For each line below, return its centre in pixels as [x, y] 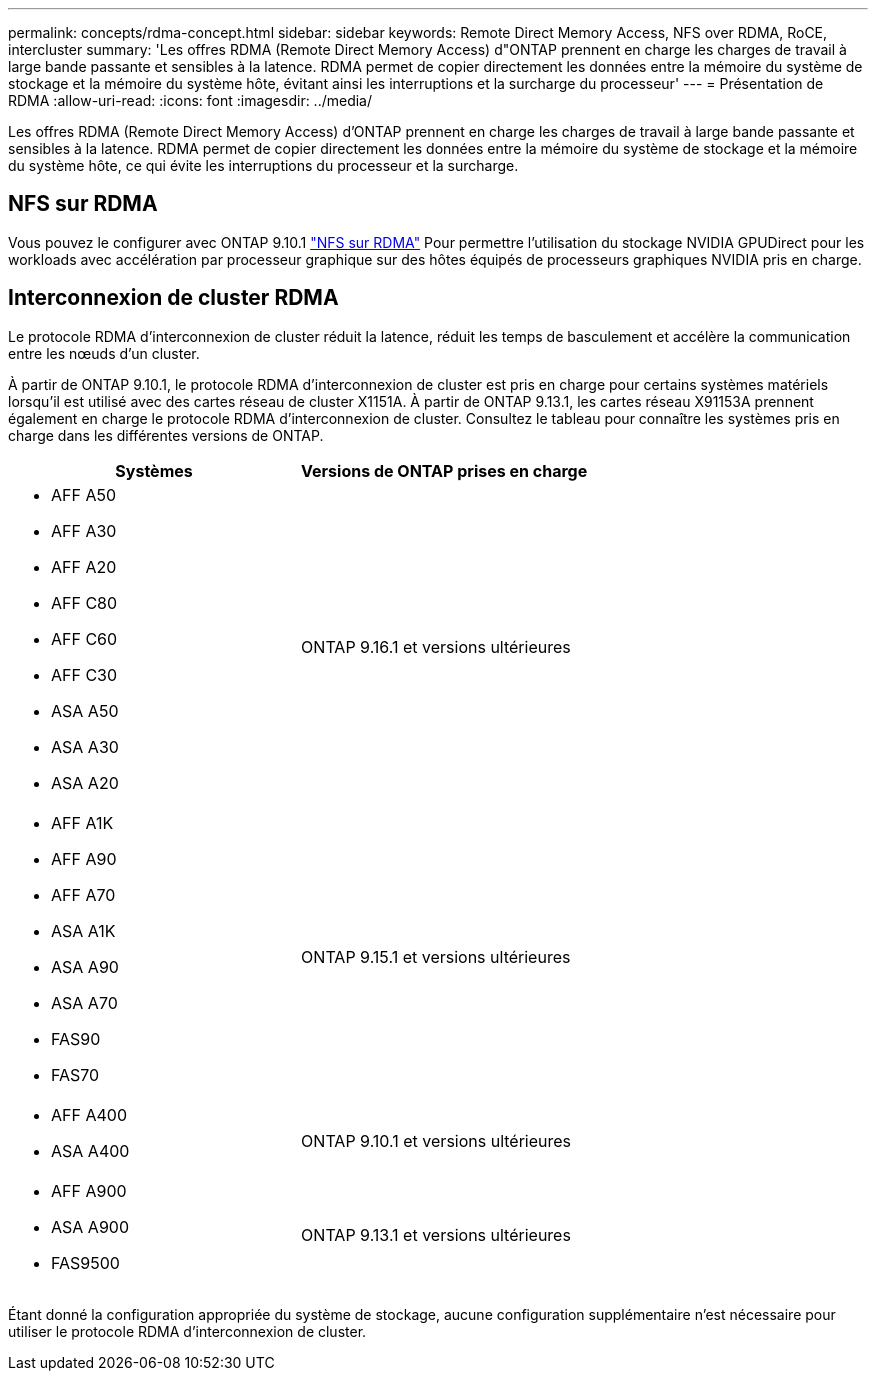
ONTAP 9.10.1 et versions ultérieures [436, 1140]
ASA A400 [90, 1150]
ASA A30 [85, 746]
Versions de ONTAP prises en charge [444, 470]
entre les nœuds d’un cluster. [104, 353]
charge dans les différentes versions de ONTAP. [166, 435]
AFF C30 [84, 674]
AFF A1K [82, 822]
